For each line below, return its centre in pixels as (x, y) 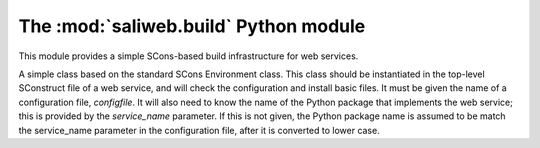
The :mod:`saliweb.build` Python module (192, 26)
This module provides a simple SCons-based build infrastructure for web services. (188, 56)
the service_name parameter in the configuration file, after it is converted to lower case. (199, 130)
